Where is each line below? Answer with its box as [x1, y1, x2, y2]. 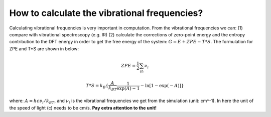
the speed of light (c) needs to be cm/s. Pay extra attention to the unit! [9, 105, 157, 111]
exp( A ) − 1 [116, 85, 140, 91]
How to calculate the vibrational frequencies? [9, 7, 203, 18]
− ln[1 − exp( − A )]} [140, 83, 184, 88]
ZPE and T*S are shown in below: [9, 45, 79, 52]
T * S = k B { [85, 83, 109, 90]
